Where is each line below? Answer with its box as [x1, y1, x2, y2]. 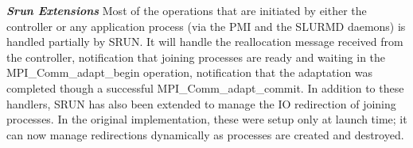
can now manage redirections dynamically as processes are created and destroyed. [6, 126, 404, 142]
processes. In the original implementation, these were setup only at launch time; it [6, 111, 407, 127]
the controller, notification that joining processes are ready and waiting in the [6, 48, 386, 65]
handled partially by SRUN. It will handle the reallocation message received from [6, 33, 403, 50]
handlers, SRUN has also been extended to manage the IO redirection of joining [6, 95, 396, 112]
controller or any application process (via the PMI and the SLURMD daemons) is [6, 17, 406, 34]
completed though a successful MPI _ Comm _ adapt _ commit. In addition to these [6, 79, 404, 96]
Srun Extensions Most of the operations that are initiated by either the [6, 2, 367, 18]
